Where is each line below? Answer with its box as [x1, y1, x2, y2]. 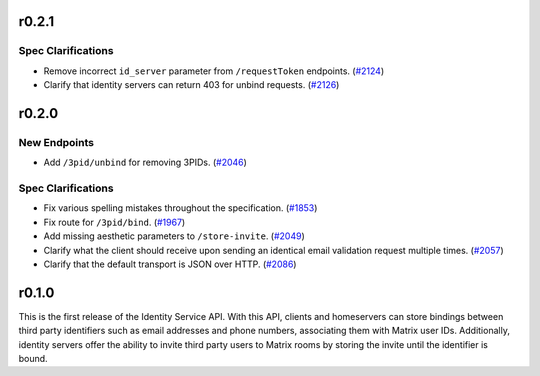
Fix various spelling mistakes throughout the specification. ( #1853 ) [43, 202, 318, 214]
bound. [18, 353, 49, 365]
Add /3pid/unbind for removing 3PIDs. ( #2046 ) [43, 156, 247, 169]
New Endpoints [18, 135, 95, 149]
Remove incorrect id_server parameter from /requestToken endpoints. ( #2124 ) [43, 65, 385, 77]
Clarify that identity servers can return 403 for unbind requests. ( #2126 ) [43, 79, 340, 91]
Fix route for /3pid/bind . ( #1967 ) [43, 216, 186, 228]
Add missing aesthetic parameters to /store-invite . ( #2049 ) [43, 230, 305, 242]
